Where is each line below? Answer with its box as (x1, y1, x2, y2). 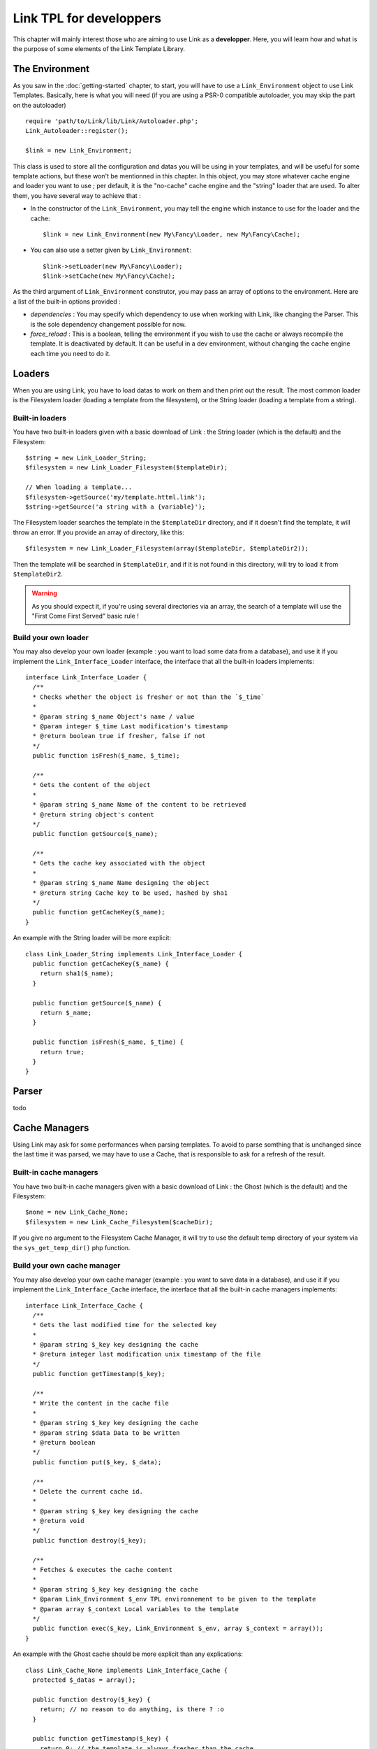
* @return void (32, 1517, 84, 1525)
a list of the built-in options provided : (13, 297, 121, 306)
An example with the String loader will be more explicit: (13, 934, 171, 942)
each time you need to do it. (30, 349, 111, 357)
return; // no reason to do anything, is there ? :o (39, 1706, 225, 1713)
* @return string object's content (32, 810, 155, 819)
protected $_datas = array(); (32, 1676, 136, 1684)
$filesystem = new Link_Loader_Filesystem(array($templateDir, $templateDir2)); (25, 544, 309, 553)
